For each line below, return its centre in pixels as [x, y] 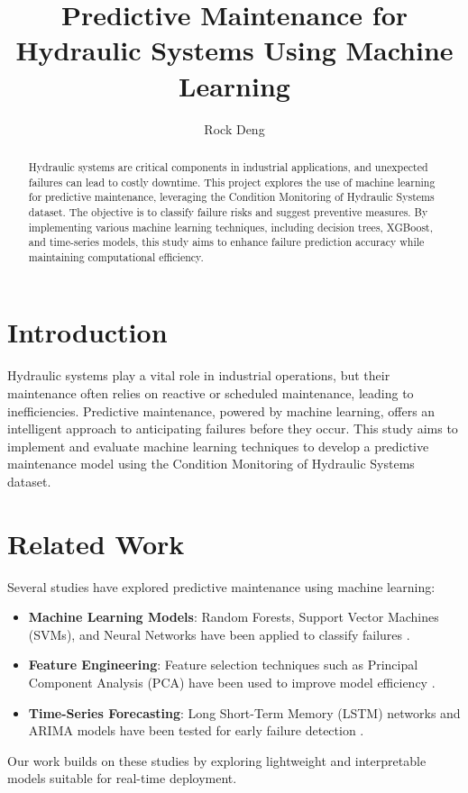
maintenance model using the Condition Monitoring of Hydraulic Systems [211, 464]
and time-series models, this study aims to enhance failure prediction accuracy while [226, 242]
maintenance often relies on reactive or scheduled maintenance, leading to [211, 393]
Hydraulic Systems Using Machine [234, 50]
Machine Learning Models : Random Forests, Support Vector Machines [234, 617]
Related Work [96, 543]
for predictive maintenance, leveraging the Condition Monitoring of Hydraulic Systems [231, 197]
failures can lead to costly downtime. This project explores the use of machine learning [232, 182]
